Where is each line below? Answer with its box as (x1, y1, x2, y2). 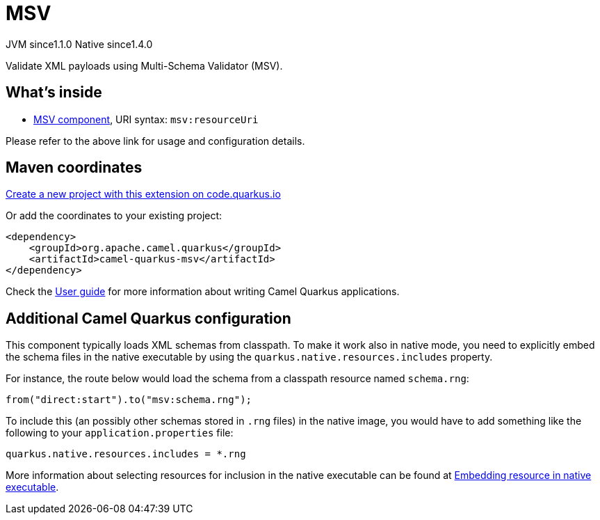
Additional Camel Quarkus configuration (6, 309, 291, 327)
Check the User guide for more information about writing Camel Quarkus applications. (6, 285, 400, 298)
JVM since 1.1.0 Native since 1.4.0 (6, 38, 153, 50)
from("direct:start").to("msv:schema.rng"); (6, 394, 252, 406)
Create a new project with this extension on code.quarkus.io (6, 188, 281, 200)
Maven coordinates (6, 159, 143, 177)
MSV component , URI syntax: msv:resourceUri (33, 113, 259, 125)
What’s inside (6, 84, 102, 102)
